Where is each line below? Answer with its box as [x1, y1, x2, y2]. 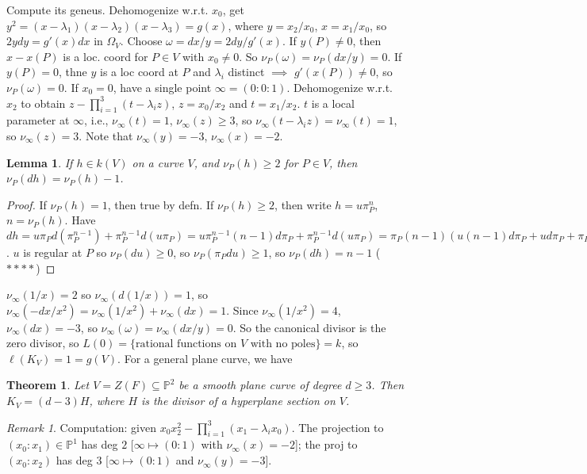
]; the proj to [294, 436, 358, 453]
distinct [228, 63, 265, 80]
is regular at [23, 243, 82, 260]
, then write [274, 196, 332, 212]
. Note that [79, 127, 133, 143]
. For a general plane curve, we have [117, 350, 293, 366]
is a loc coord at [99, 63, 178, 80]
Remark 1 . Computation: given [6, 419, 156, 435]
